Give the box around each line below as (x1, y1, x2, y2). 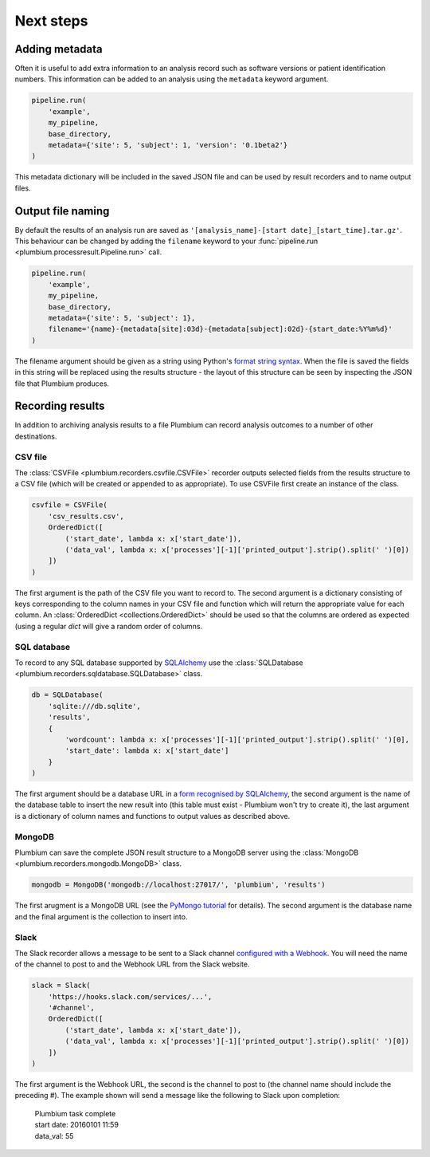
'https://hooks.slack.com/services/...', (48, 992, 213, 1001)
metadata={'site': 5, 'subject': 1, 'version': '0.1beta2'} (48, 140, 288, 149)
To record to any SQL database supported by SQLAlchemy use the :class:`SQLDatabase (14, 658, 303, 667)
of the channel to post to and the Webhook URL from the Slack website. (14, 959, 250, 969)
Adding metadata (14, 42, 103, 56)
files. (14, 183, 31, 193)
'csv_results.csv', (48, 511, 125, 521)
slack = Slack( (31, 981, 91, 990)
